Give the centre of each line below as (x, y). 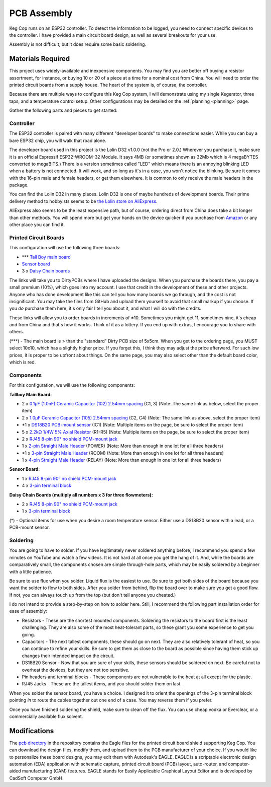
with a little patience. (31, 571)
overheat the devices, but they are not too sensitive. (76, 670)
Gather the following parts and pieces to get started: (63, 110)
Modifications (32, 731)
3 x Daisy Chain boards (46, 271)
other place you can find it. (37, 225)
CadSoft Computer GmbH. (36, 778)
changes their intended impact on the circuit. (68, 656)
